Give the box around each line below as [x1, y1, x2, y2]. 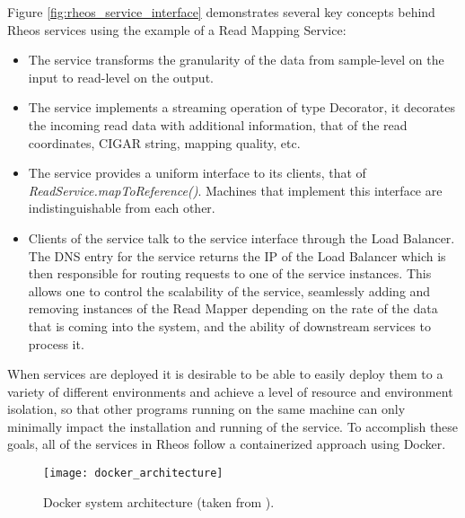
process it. [28, 334, 84, 353]
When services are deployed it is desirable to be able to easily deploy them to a [7, 364, 443, 383]
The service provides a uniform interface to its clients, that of [28, 163, 366, 182]
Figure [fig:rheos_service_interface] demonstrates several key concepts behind [7, 3, 435, 21]
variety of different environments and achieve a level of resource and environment [7, 382, 453, 400]
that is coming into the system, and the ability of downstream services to [28, 316, 431, 335]
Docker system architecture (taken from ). [43, 492, 275, 511]
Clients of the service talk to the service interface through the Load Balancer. [28, 228, 455, 247]
